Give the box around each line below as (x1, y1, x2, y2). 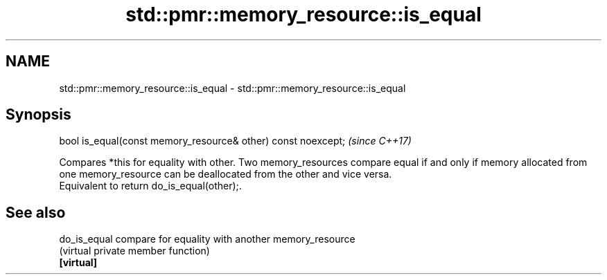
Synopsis (6, 106, 71, 124)
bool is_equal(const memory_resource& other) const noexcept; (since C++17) (59, 135, 412, 147)
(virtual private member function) (59, 245, 210, 257)
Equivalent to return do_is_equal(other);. (59, 180, 242, 192)
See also (6, 203, 66, 221)
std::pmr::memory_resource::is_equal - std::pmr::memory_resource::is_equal (59, 82, 406, 94)
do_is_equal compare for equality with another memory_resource (59, 233, 355, 245)
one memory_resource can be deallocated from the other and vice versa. (59, 168, 392, 180)
